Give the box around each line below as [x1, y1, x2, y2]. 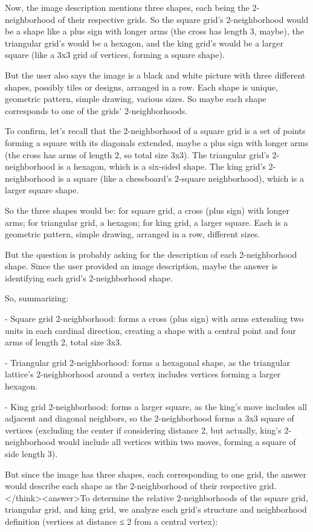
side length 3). [5, 447, 58, 460]
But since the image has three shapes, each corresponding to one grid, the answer [5, 467, 306, 480]
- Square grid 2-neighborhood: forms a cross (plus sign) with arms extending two [5, 312, 304, 325]
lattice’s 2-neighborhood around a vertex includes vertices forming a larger [5, 368, 281, 380]
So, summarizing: [5, 292, 69, 304]
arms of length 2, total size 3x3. [5, 336, 122, 348]
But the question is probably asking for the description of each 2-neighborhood [5, 248, 297, 260]
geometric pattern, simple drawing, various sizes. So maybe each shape [5, 92, 266, 105]
